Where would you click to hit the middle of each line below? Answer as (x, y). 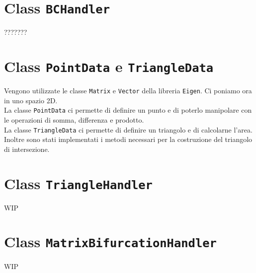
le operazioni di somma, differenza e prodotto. (74, 120)
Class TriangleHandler (78, 183)
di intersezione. (27, 149)
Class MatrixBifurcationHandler (110, 241)
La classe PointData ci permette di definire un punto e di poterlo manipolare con (128, 110)
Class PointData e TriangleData (109, 66)
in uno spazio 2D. (31, 100)
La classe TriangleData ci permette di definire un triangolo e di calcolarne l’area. (128, 129)
